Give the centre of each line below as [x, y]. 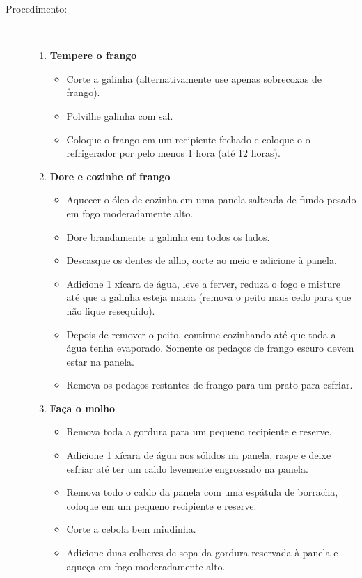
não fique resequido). [111, 310]
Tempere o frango [93, 55]
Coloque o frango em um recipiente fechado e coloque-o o [188, 139]
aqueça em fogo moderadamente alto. [146, 566]
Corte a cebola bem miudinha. [131, 529]
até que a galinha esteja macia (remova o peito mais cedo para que [209, 297]
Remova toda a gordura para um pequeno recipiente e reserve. [199, 431]
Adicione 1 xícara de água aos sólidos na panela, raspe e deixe [199, 455]
